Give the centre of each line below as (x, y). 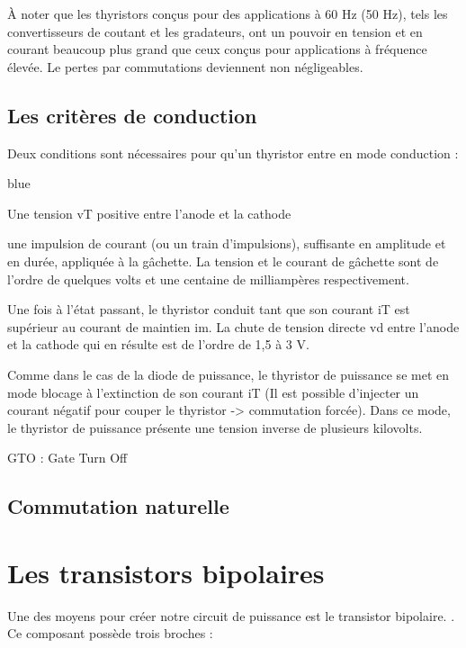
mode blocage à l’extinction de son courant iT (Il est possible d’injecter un (213, 392)
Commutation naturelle (118, 506)
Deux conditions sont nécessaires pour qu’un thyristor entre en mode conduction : (233, 153)
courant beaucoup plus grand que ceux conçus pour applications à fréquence (217, 49)
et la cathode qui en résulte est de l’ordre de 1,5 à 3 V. (158, 344)
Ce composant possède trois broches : (110, 633)
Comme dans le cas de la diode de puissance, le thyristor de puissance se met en (228, 374)
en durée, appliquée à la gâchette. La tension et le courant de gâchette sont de (223, 261)
